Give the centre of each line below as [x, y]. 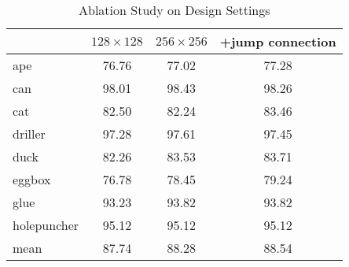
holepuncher [46, 225]
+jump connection [278, 41]
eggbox [32, 179]
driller [29, 133]
